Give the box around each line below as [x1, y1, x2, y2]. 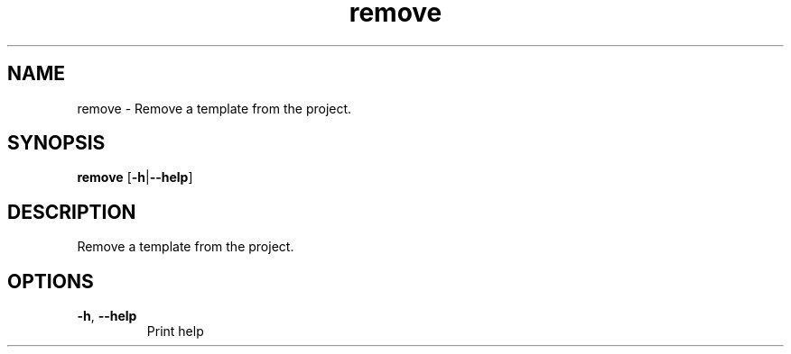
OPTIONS [7, 269, 94, 293]
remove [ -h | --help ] [77, 169, 193, 186]
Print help [146, 323, 204, 340]
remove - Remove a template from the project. [77, 100, 352, 116]
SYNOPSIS [7, 132, 106, 155]
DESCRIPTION [7, 200, 136, 223]
